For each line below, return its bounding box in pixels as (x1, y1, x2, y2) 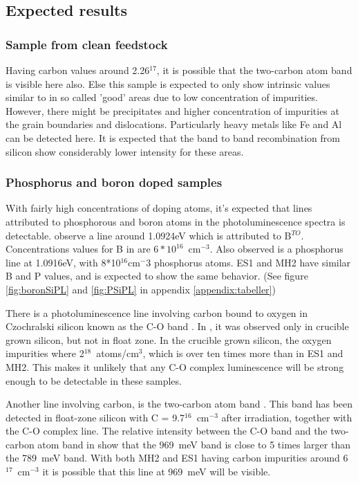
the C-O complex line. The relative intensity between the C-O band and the (6, 423, 328, 438)
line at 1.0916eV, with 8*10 (6, 255, 121, 269)
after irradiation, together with (221, 410, 352, 424)
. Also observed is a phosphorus (209, 241, 343, 256)
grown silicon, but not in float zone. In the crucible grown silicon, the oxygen (6, 332, 332, 347)
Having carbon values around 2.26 (6, 63, 150, 77)
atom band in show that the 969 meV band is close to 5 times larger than (37, 437, 350, 451)
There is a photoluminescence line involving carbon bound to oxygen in (6, 305, 308, 320)
